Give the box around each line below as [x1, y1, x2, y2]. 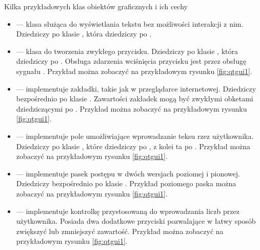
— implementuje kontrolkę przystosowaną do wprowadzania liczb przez [16, 205, 239, 216]
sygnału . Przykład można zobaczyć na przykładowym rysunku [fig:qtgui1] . [16, 65, 252, 76]
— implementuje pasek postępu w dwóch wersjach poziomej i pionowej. [16, 168, 240, 178]
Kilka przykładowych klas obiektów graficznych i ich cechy [4, 1, 188, 11]
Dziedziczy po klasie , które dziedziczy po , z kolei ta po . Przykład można [16, 140, 251, 151]
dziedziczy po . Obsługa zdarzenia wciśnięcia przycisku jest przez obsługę [16, 56, 247, 66]
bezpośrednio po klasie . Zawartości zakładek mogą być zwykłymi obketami [16, 93, 253, 104]
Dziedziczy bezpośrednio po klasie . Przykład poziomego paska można [16, 178, 236, 189]
